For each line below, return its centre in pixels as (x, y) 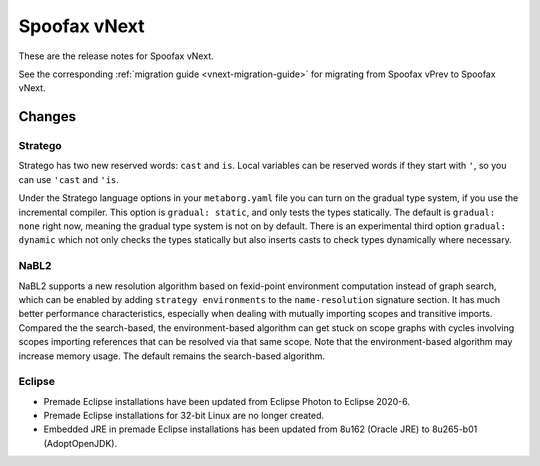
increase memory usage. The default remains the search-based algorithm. (171, 356)
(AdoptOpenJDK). (80, 443)
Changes (47, 116)
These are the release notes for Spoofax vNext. (116, 56)
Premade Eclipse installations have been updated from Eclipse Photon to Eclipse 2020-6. (226, 401)
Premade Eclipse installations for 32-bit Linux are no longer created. (184, 416)
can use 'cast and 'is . (69, 179)
